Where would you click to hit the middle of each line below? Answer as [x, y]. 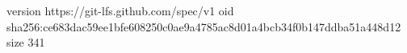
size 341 [26, 42]
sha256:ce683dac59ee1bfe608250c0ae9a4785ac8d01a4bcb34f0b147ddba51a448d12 [204, 26]
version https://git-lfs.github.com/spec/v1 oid [120, 10]
